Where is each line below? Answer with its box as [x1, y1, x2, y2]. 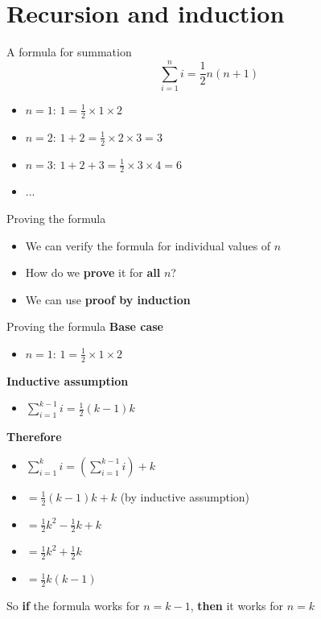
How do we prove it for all [25, 264, 161, 281]
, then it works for [190, 597, 283, 614]
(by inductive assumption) [120, 488, 250, 505]
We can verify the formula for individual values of [25, 237, 271, 254]
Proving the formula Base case [6, 318, 163, 335]
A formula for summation [6, 43, 132, 60]
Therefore [6, 428, 62, 445]
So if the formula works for [6, 597, 140, 614]
